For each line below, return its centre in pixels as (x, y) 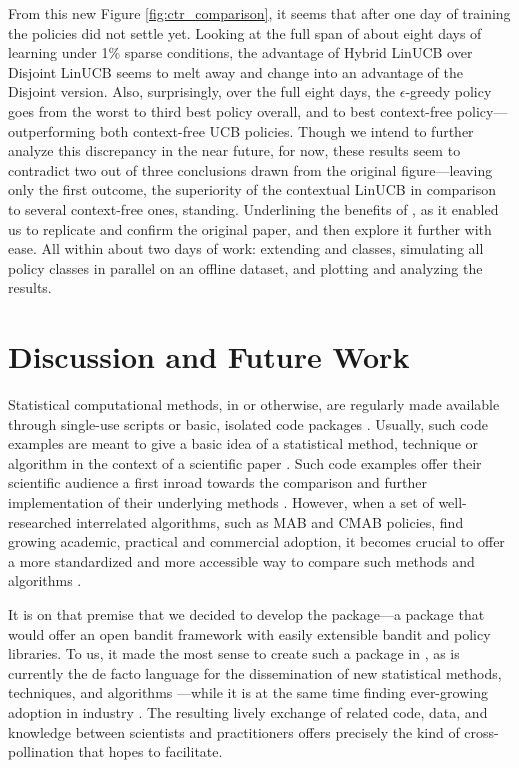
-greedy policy (448, 91)
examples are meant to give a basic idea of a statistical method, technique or (243, 443)
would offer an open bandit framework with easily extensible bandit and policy (249, 633)
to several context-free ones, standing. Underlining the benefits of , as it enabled (253, 208)
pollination (41, 751)
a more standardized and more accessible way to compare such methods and (241, 560)
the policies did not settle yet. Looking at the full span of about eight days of (245, 32)
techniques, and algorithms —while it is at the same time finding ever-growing (248, 692)
